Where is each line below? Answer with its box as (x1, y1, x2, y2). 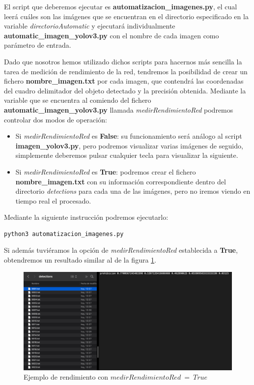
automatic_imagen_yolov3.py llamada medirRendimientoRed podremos (4, 104, 233, 115)
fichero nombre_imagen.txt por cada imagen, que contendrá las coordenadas (4, 76, 244, 86)
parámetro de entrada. (4, 40, 71, 50)
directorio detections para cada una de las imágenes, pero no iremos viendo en (15, 186, 251, 196)
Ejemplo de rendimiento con (24, 372, 109, 382)
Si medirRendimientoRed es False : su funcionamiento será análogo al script (15, 131, 242, 141)
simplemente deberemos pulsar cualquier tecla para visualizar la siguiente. (15, 150, 238, 160)
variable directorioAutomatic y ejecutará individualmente (4, 21, 175, 31)
